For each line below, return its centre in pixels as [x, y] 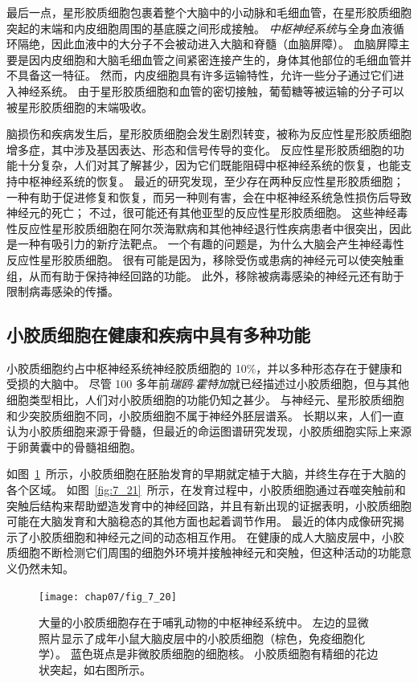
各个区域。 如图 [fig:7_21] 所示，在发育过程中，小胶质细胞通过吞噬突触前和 [206, 490]
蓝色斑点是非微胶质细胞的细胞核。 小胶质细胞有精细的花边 [224, 654]
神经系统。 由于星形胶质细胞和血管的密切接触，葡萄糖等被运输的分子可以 [211, 90]
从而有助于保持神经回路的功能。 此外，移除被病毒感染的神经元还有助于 [216, 275]
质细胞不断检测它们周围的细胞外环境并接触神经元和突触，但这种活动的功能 [203, 552]
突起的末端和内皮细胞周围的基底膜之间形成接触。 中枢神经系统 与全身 [189, 28]
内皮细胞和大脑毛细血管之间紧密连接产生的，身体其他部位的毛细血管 [220, 59]
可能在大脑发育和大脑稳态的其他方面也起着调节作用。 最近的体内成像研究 [200, 521]
